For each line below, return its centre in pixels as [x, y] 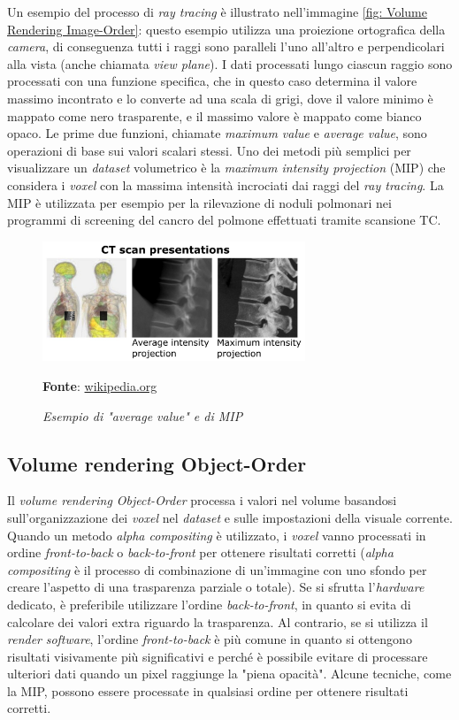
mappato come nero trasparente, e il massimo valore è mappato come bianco [214, 115]
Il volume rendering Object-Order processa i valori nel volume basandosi [202, 500]
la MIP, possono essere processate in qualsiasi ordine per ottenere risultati [208, 690]
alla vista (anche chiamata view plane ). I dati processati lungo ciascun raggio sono [230, 63]
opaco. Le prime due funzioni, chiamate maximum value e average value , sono [217, 133]
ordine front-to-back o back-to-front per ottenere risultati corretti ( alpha [200, 552]
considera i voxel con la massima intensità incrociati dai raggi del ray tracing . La [226, 184]
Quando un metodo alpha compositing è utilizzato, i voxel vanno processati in [217, 535]
